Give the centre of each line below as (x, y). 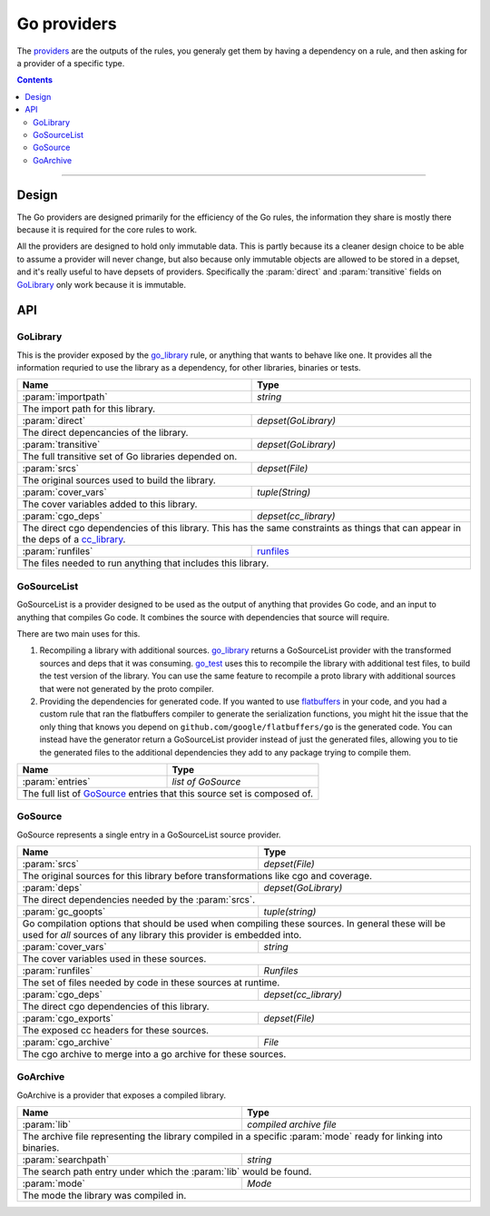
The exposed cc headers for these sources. (115, 1031)
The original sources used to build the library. (119, 480)
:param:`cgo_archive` (68, 1043)
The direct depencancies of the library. (105, 433)
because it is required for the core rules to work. (107, 229)
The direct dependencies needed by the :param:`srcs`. (139, 900)
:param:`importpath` (65, 397)
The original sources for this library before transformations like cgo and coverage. (197, 876)
